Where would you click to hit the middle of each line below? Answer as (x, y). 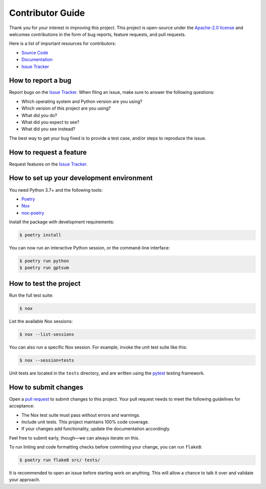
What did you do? (39, 115)
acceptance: (22, 406)
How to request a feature (48, 152)
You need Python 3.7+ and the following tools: (56, 190)
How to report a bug (40, 81)
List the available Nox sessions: (41, 321)
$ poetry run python (44, 261)
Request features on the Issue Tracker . (49, 164)
